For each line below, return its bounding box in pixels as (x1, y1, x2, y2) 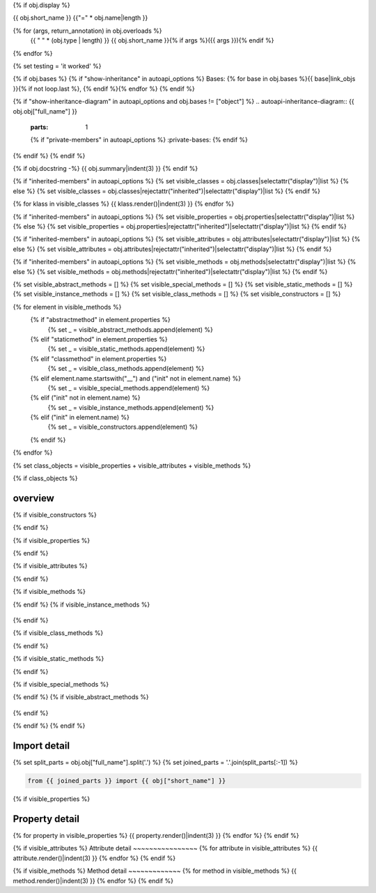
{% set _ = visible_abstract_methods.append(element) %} (47, 325, 214, 334)
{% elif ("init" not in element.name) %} (30, 394, 141, 402)
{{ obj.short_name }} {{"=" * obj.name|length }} (13, 14, 148, 22)
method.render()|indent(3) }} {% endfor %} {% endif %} (13, 876, 174, 885)
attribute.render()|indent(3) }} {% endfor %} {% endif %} (13, 854, 176, 862)
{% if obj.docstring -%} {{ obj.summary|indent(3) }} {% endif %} (13, 165, 198, 173)
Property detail (13, 813, 80, 825)
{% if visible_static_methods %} (13, 655, 104, 663)
